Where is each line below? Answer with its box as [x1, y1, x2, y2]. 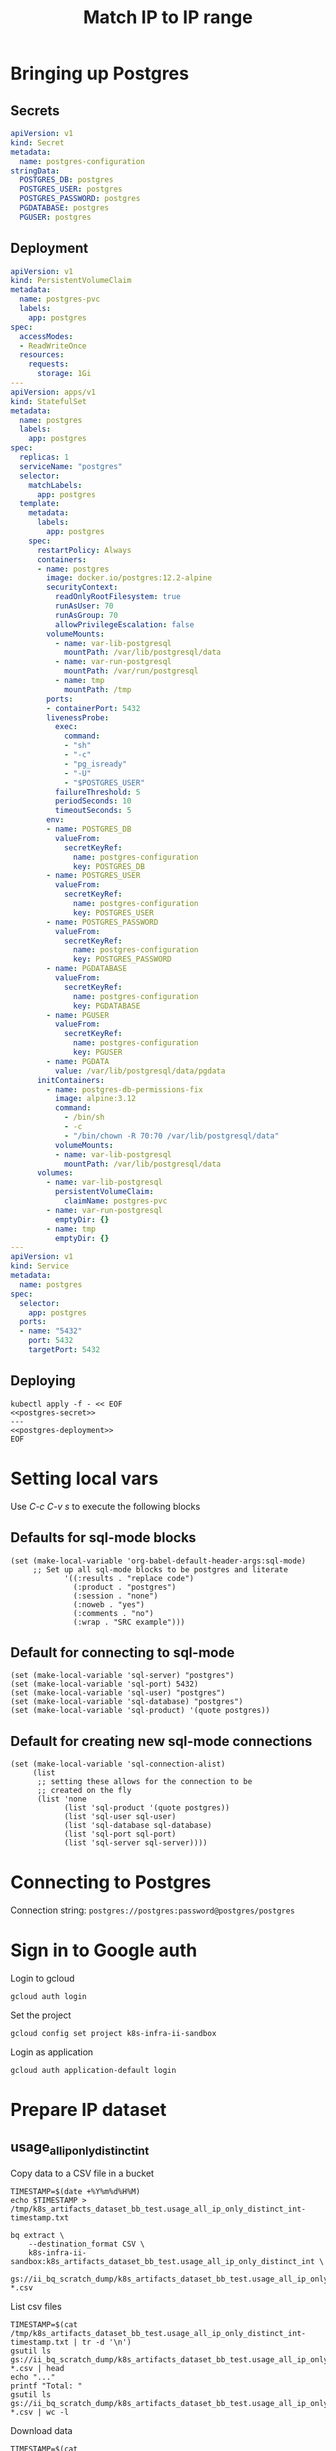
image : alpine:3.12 [54, 1094, 137, 1104]
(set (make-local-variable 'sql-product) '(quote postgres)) [10, 1706, 271, 1716]
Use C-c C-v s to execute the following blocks [10, 1500, 201, 1512]
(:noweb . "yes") [73, 1599, 145, 1610]
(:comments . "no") [73, 1608, 155, 1618]
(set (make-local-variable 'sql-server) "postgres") [10, 1671, 235, 1681]
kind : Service [10, 1261, 70, 1271]
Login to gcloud [10, 1972, 75, 1984]
